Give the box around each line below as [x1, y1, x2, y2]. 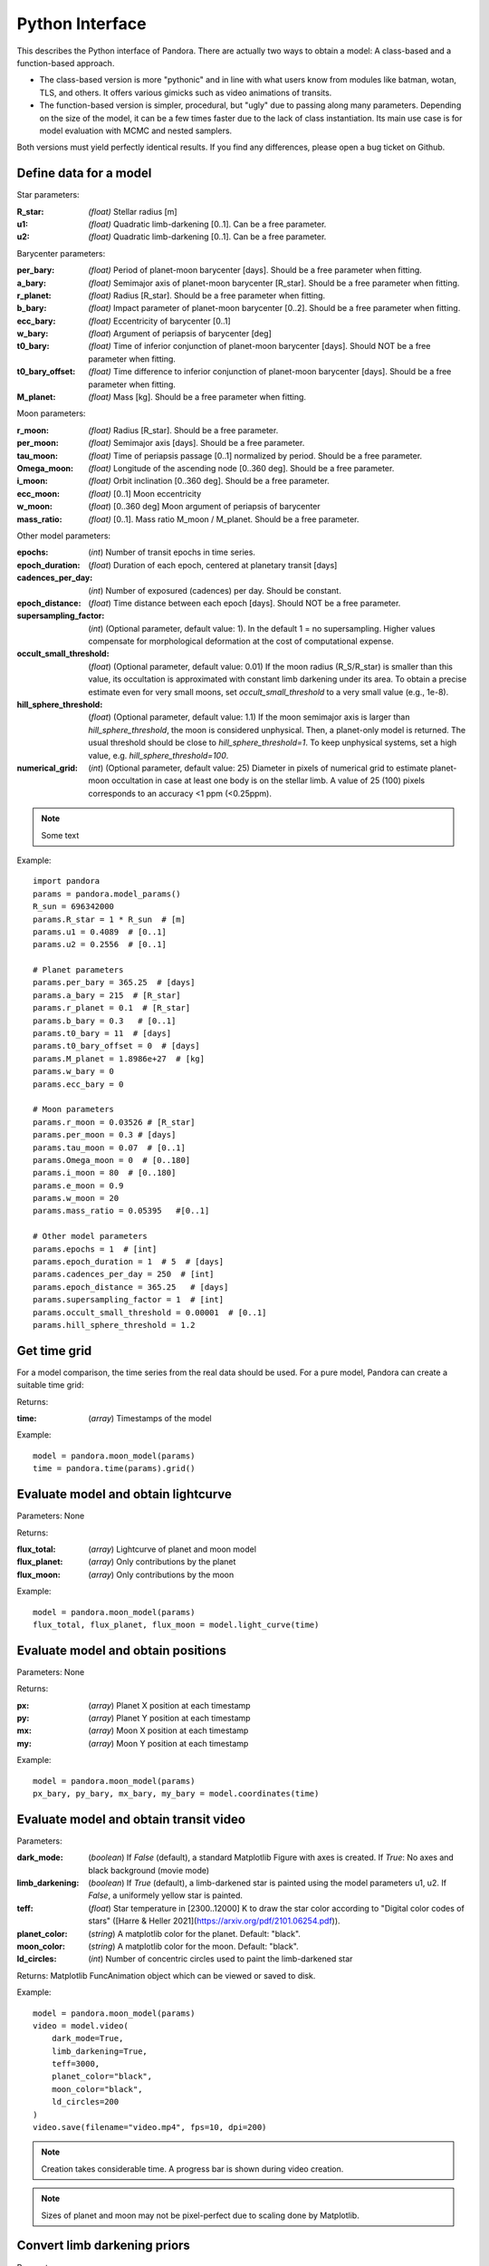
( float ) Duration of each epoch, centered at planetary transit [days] [88, 559, 338, 570]
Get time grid [16, 1342, 92, 1359]
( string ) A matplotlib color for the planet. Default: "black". [88, 1928, 301, 1939]
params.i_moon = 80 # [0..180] [33, 1167, 177, 1178]
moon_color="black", [51, 2084, 143, 2094]
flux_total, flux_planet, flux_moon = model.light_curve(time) [33, 1619, 320, 1630]
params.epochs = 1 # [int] [33, 1244, 158, 1254]
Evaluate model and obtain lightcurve [16, 1486, 233, 1502]
